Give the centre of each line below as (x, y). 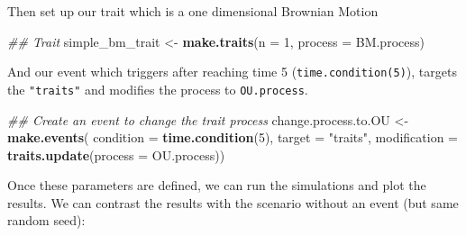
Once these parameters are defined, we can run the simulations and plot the (217, 185)
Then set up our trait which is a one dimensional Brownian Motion (193, 11)
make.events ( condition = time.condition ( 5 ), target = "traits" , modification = (233, 137)
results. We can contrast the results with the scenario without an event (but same (233, 202)
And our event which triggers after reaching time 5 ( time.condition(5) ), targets (232, 72)
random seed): (46, 220)
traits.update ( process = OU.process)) (116, 154)
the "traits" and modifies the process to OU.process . (158, 89)
